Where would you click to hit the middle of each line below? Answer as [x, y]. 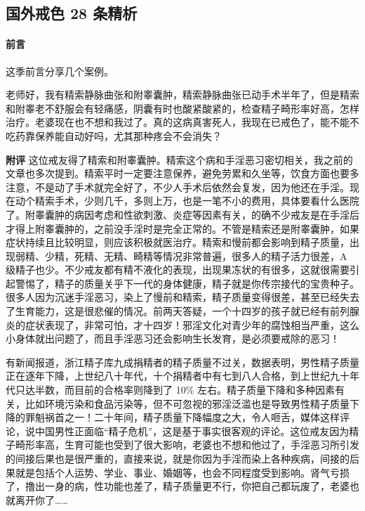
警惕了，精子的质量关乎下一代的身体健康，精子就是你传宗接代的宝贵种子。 [187, 283]
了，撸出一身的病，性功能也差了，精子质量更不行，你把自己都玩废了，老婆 [178, 486]
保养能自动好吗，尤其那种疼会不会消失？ [128, 135]
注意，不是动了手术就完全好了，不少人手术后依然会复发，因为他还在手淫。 [178, 187]
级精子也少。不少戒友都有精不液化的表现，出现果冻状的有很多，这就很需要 [178, 270]
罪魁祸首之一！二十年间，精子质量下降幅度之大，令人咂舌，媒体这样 [182, 417]
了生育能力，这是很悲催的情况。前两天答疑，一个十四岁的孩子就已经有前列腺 [182, 311]
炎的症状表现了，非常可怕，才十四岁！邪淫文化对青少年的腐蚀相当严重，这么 [182, 324]
